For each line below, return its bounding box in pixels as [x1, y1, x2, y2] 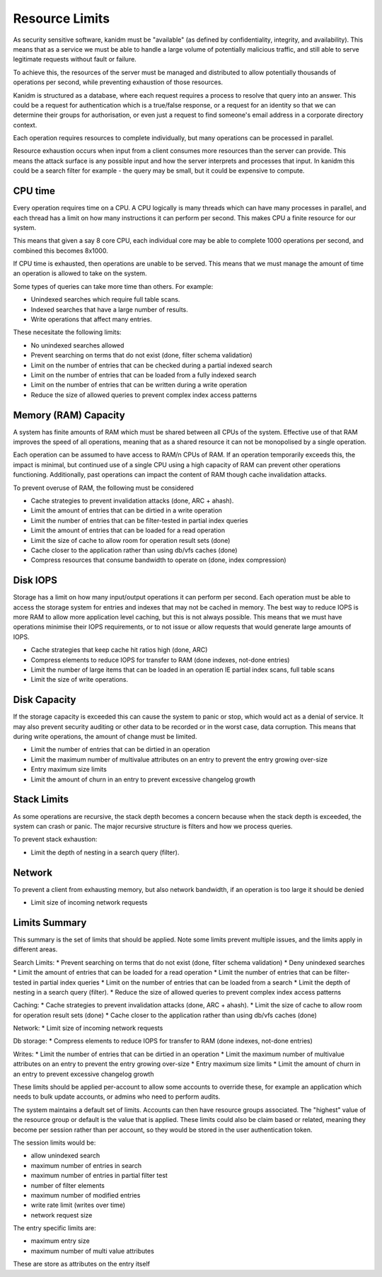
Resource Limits [13, 11, 110, 26]
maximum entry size [30, 1237, 90, 1245]
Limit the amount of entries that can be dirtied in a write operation [30, 506, 223, 515]
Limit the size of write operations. [30, 675, 129, 684]
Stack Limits [13, 794, 69, 806]
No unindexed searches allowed [30, 340, 125, 350]
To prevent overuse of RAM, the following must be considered [13, 483, 194, 492]
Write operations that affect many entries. [30, 315, 152, 323]
